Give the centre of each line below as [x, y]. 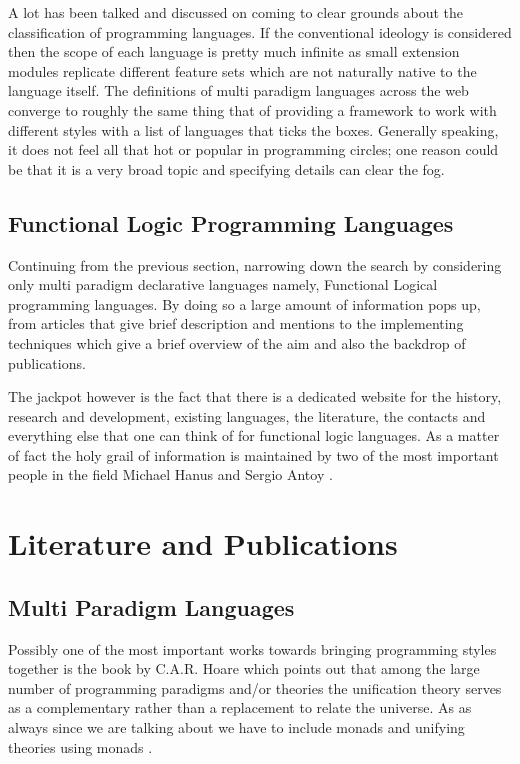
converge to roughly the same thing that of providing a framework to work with [252, 109]
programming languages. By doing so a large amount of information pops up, [244, 303]
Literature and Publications [203, 543]
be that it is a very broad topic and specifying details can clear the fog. [226, 168]
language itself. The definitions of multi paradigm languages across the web [238, 90]
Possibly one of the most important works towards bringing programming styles [252, 648]
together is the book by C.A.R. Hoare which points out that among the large [244, 668]
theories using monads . [80, 746]
